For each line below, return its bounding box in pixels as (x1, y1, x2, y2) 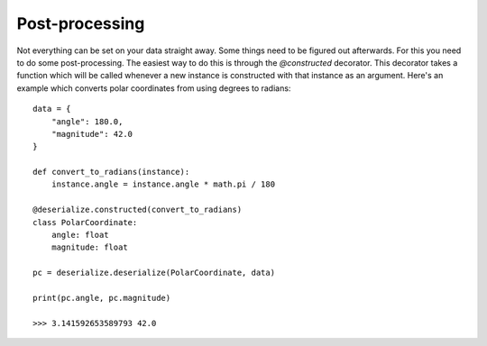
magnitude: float (51, 242, 128, 252)
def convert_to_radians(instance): (32, 167, 190, 178)
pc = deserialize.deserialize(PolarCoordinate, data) (32, 268, 275, 278)
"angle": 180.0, (51, 116, 124, 126)
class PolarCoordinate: (32, 217, 138, 227)
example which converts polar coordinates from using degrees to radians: (16, 82, 291, 94)
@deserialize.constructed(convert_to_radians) (32, 205, 243, 215)
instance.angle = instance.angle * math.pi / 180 (51, 179, 275, 189)
